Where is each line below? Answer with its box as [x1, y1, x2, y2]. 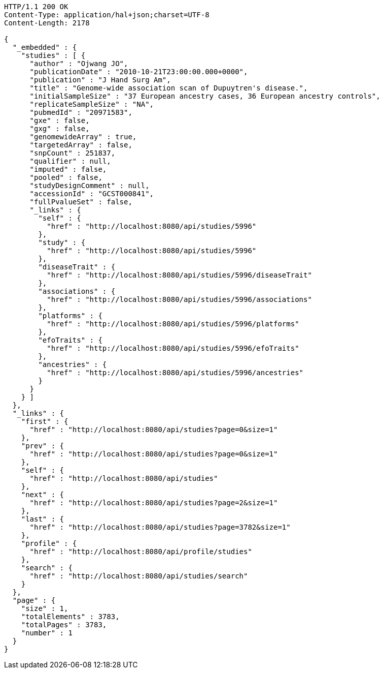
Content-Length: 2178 [4, 19, 90, 27]
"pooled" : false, [29, 173, 102, 181]
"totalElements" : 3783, [21, 613, 120, 621]
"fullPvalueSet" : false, [29, 198, 132, 206]
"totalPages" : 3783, [21, 621, 107, 629]
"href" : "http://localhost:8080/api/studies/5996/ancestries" [47, 369, 304, 377]
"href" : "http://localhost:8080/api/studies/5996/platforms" [47, 320, 299, 328]
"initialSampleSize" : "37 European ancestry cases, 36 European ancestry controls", [29, 92, 380, 100]
